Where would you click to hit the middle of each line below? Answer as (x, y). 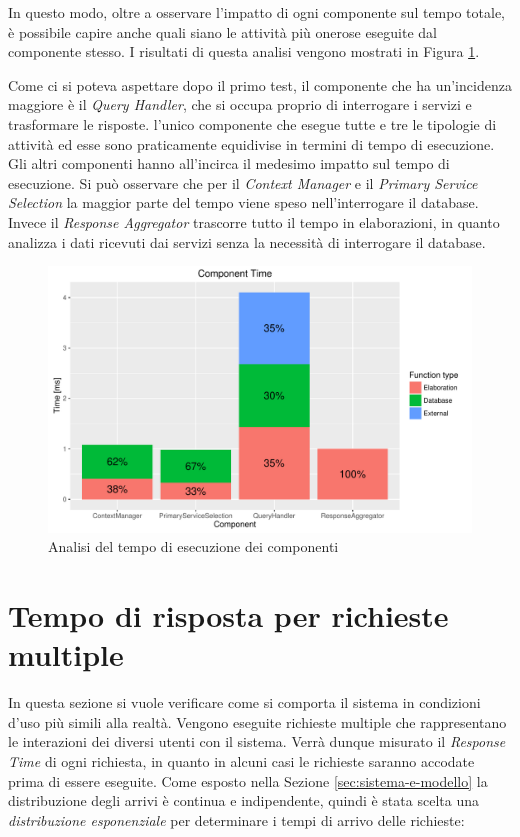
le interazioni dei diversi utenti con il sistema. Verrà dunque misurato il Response (257, 741)
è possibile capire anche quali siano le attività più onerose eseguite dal (223, 31)
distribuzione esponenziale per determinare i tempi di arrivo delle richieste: (236, 819)
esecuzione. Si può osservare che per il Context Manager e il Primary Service (243, 182)
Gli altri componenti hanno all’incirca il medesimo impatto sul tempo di (229, 163)
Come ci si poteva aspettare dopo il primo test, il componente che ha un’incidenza (260, 84)
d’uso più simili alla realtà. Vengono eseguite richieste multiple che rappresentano (257, 721)
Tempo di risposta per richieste (228, 615)
